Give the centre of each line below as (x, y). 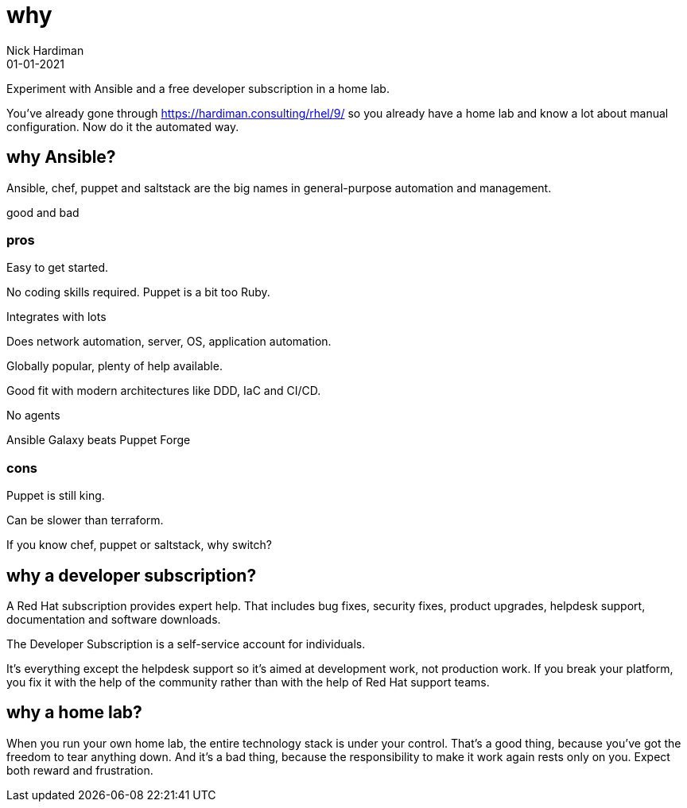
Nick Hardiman (45, 50)
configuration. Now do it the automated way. (123, 126)
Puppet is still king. (56, 496)
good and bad (43, 212)
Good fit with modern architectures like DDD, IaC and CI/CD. (164, 391)
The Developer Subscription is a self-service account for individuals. (186, 644)
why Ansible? (61, 157)
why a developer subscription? (132, 575)
